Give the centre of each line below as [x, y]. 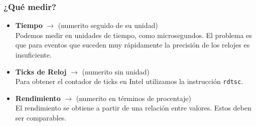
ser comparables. [41, 117]
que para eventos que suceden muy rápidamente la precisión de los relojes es [133, 45]
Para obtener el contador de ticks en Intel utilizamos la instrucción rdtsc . [129, 81]
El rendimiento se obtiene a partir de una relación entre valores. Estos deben [133, 108]
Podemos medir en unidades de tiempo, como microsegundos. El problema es [134, 35]
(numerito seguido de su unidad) [108, 25]
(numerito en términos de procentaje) [134, 98]
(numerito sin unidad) [116, 71]
